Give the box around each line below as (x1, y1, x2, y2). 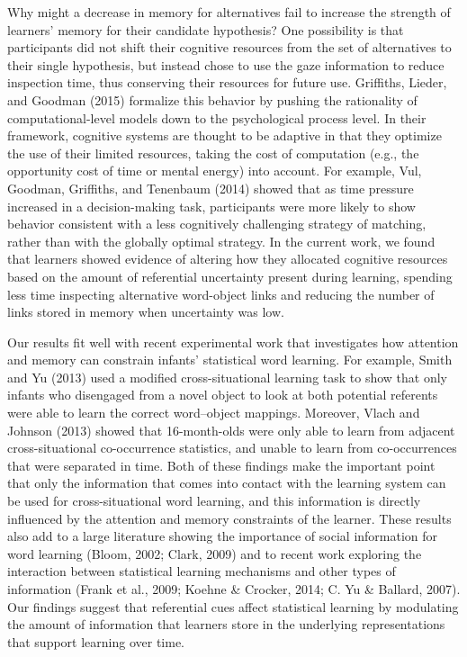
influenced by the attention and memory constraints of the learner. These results (7, 508, 452, 527)
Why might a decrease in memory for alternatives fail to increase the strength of (7, 3, 451, 21)
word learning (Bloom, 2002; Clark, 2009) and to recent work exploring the (7, 544, 422, 562)
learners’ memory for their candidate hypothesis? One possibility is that (7, 20, 404, 39)
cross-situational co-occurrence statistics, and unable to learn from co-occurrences (7, 438, 457, 457)
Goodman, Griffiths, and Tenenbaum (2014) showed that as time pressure (7, 178, 414, 197)
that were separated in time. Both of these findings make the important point (7, 455, 436, 474)
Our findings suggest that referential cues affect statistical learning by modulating (7, 597, 459, 616)
